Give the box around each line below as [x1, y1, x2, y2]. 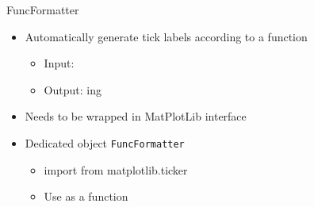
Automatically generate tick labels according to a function [25, 28, 308, 44]
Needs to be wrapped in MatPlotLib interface [25, 108, 247, 125]
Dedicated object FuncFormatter [25, 134, 185, 151]
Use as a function [44, 188, 128, 205]
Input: [44, 55, 75, 71]
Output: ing [44, 81, 101, 98]
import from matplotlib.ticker [44, 161, 188, 178]
